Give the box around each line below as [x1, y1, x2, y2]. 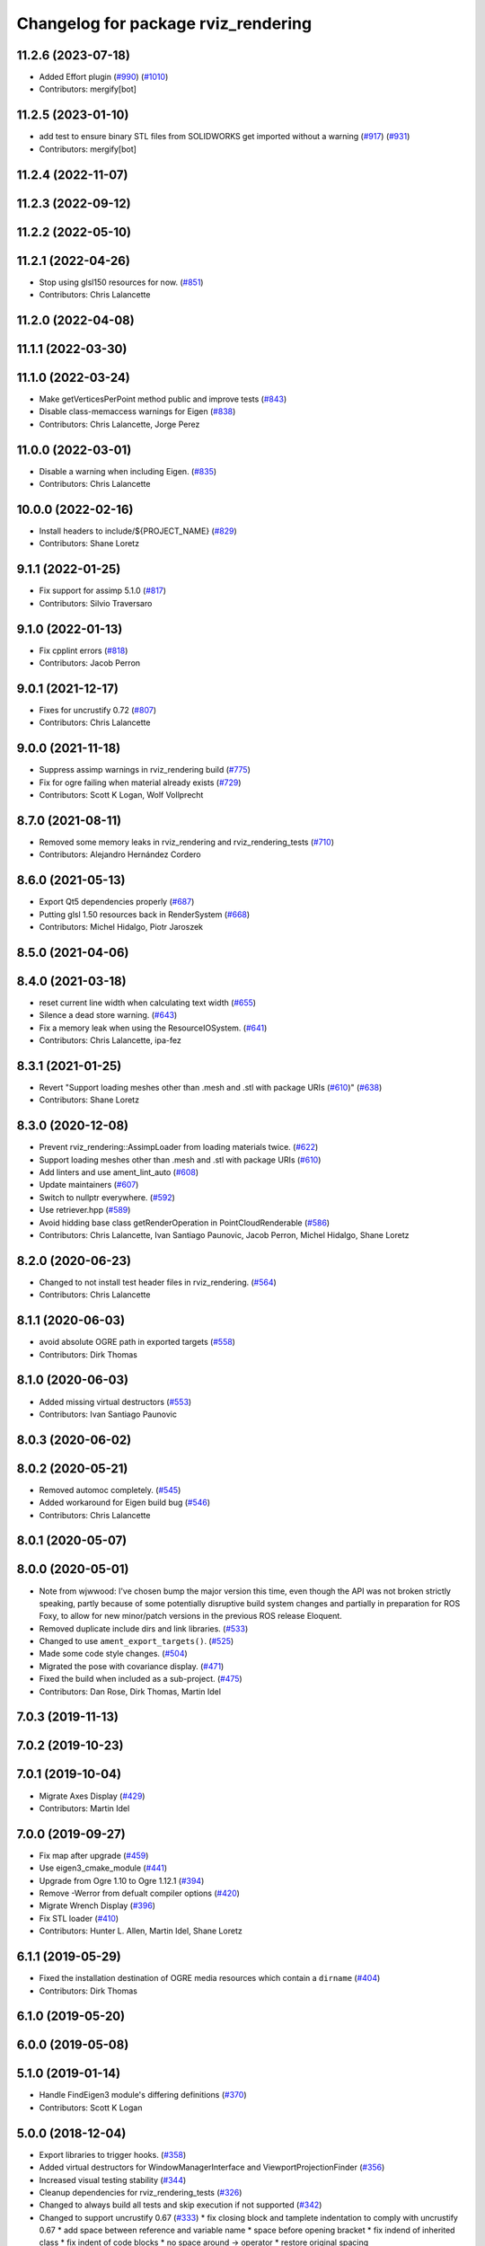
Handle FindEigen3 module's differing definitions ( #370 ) [39, 2090, 247, 2100]
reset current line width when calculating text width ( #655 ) [39, 997, 256, 1008]
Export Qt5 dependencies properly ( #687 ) [39, 897, 195, 907]
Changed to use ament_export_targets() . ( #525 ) [39, 1636, 234, 1647]
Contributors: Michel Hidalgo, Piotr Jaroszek [39, 921, 204, 932]
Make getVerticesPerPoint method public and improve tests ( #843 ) [39, 393, 287, 404]
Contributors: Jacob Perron [39, 658, 141, 668]
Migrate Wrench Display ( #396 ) [39, 1900, 156, 1911]
